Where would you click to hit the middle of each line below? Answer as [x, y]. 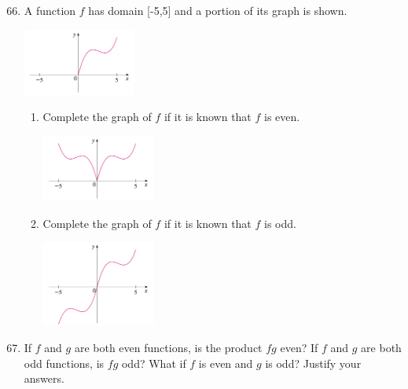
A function [50, 10]
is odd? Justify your [313, 363]
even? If [299, 348]
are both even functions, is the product [168, 348]
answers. [44, 378]
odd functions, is [64, 363]
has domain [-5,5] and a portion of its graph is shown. [218, 10]
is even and [226, 363]
